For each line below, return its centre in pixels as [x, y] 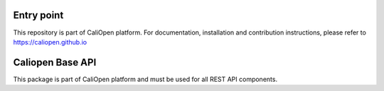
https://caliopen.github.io [50, 42]
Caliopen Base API [55, 62]
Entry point [38, 15]
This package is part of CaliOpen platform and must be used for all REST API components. [145, 79]
